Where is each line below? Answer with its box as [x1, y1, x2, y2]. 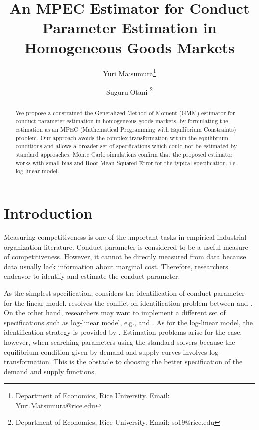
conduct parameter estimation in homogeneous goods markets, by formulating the [15, 117, 228, 125]
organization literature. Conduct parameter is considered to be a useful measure [4, 241, 248, 252]
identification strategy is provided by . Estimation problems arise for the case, [4, 327, 242, 337]
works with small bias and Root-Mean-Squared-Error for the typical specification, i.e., [15, 158, 239, 167]
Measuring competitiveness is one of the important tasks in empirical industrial [4, 231, 247, 242]
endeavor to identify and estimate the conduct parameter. [4, 271, 180, 281]
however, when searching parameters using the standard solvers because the [4, 336, 235, 347]
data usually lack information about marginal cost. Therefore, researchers [4, 261, 228, 271]
